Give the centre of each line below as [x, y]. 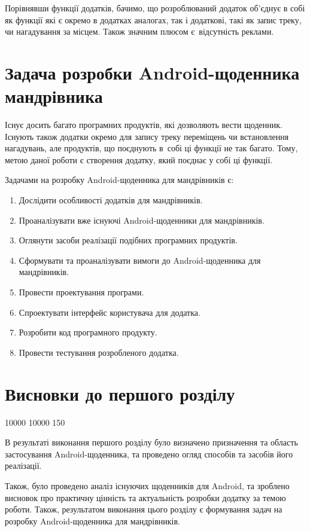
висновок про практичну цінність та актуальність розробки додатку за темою [145, 497]
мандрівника [54, 96]
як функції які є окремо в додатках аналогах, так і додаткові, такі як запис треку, [153, 19]
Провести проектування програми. [81, 292]
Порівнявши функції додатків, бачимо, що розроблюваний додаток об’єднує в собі [155, 8]
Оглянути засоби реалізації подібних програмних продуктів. [128, 240]
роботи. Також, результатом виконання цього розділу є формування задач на [144, 509]
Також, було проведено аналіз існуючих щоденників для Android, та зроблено [147, 485]
